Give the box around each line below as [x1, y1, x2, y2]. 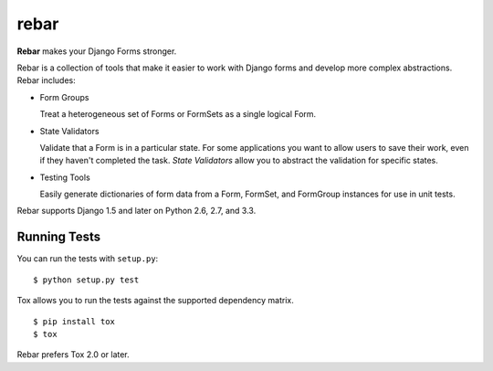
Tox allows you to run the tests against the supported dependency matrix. [16, 295, 294, 306]
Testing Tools [39, 172, 90, 183]
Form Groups [39, 91, 89, 102]
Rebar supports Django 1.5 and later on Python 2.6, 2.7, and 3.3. [16, 206, 257, 217]
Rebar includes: [16, 75, 77, 86]
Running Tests [16, 229, 100, 245]
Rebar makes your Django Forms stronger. [16, 46, 177, 57]
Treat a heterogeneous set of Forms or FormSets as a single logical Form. [39, 109, 317, 120]
